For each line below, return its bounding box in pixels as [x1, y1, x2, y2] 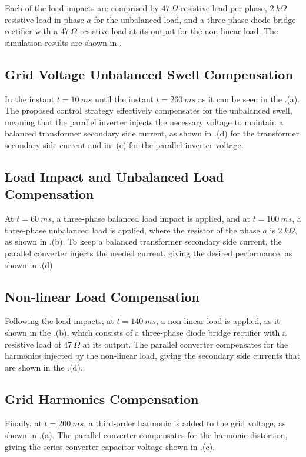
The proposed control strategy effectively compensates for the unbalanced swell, [5, 104, 292, 116]
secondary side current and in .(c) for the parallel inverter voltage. [5, 138, 244, 151]
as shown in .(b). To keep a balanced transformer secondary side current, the [5, 235, 282, 248]
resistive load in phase [5, 13, 84, 25]
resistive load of [5, 338, 61, 350]
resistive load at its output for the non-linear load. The [79, 25, 278, 37]
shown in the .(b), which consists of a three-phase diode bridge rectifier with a [5, 326, 287, 338]
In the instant [5, 92, 55, 105]
